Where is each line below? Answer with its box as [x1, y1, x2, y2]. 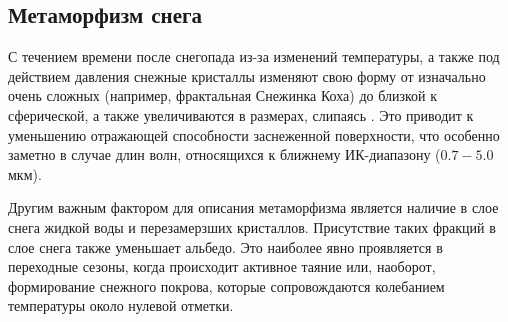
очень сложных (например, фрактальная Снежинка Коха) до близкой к [8, 85, 438, 106]
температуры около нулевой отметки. [8, 295, 234, 316]
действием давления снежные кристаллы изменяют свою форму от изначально [8, 65, 486, 86]
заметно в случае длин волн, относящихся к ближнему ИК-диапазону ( [8, 144, 441, 165]
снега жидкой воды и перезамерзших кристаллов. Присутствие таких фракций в [8, 216, 496, 237]
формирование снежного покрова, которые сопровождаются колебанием [8, 275, 445, 296]
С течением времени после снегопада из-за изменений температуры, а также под [8, 46, 500, 67]
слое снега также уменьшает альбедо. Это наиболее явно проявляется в [8, 236, 443, 257]
